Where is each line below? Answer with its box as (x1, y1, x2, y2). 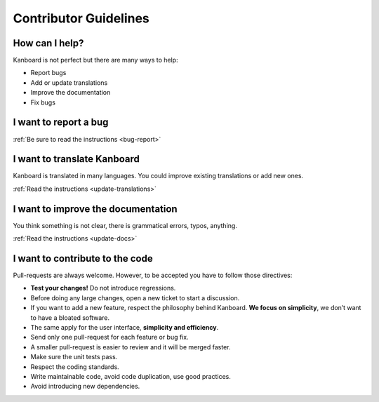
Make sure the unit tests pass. (30, 353, 118, 361)
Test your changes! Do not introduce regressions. (30, 284, 176, 293)
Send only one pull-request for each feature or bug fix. (30, 333, 189, 342)
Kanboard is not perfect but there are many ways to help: (13, 56, 178, 65)
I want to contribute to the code (13, 253, 154, 264)
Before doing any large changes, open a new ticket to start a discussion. (30, 293, 240, 302)
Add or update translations (30, 78, 108, 87)
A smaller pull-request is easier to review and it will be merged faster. (30, 342, 231, 351)
